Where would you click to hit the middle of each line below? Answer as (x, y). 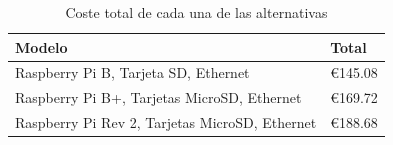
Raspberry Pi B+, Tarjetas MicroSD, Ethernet (158, 97)
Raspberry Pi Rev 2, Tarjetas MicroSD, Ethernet (166, 122)
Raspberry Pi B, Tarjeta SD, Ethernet (132, 72)
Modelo (41, 46)
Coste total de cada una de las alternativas (196, 12)
